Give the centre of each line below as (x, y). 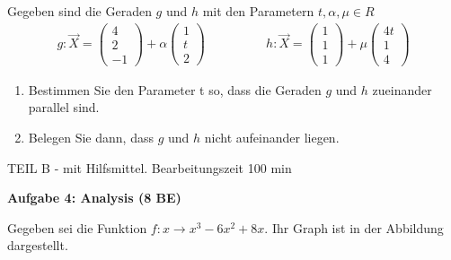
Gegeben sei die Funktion (77, 227)
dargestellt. (38, 245)
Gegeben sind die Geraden (80, 11)
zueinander (402, 89)
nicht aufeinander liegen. (272, 137)
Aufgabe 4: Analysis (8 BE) (94, 198)
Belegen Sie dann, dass (91, 137)
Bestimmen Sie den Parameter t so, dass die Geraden (175, 89)
